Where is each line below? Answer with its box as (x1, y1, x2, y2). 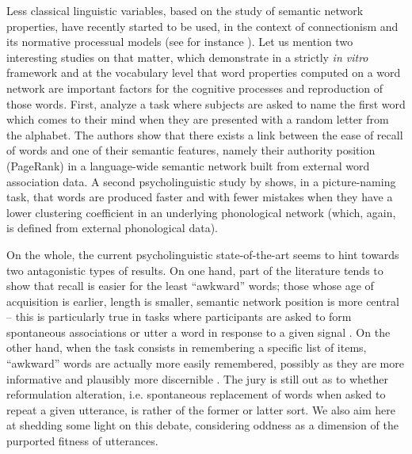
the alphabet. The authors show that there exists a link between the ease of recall (6, 126, 403, 143)
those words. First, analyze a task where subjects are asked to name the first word (6, 95, 406, 112)
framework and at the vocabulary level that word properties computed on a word (6, 64, 401, 81)
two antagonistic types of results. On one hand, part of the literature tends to (6, 261, 383, 278)
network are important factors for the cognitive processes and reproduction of (6, 79, 383, 96)
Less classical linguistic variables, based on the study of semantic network (6, 2, 364, 18)
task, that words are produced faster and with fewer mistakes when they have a (6, 189, 393, 205)
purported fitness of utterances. (6, 433, 158, 449)
